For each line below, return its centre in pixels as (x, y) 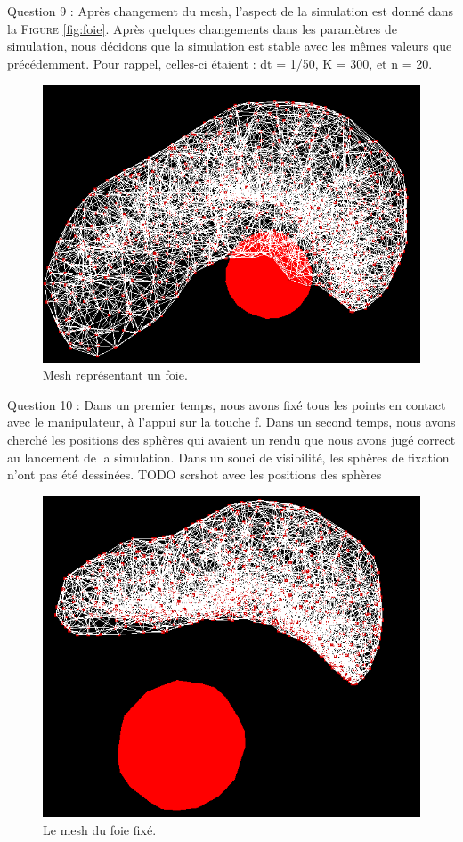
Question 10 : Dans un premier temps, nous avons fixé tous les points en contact (227, 404)
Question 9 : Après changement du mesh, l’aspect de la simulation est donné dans (231, 11)
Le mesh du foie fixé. (100, 829)
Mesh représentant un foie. (115, 375)
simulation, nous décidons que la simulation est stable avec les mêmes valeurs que (230, 46)
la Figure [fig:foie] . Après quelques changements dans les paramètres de (202, 28)
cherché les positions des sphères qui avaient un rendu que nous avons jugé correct (231, 440)
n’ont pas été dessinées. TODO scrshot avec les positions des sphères (195, 474)
